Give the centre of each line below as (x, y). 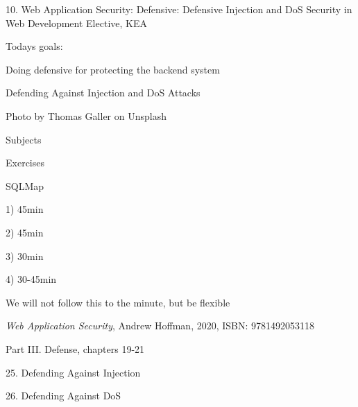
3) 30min (25, 256)
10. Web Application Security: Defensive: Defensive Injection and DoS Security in (179, 9)
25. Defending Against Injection (73, 372)
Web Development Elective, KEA (76, 23)
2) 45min (25, 232)
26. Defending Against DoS (63, 396)
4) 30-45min (31, 279)
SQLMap (25, 185)
